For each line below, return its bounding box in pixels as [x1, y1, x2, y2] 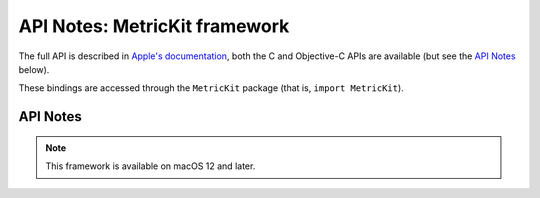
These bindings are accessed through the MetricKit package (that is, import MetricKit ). [18, 82, 404, 94]
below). [18, 63, 50, 75]
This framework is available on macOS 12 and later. [45, 160, 256, 172]
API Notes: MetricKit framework [18, 15, 290, 37]
